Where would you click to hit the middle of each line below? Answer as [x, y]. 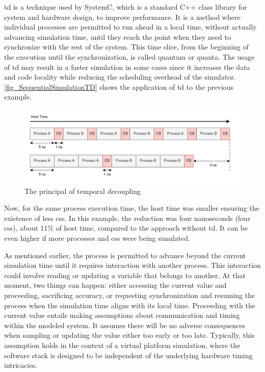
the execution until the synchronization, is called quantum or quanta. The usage [129, 56]
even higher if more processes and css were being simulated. [97, 238]
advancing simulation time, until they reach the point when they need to [118, 36]
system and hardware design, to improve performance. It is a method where [122, 17]
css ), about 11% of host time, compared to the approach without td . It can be [126, 228]
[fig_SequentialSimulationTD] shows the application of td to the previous [119, 86]
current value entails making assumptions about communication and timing [122, 315]
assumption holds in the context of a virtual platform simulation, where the [122, 345]
